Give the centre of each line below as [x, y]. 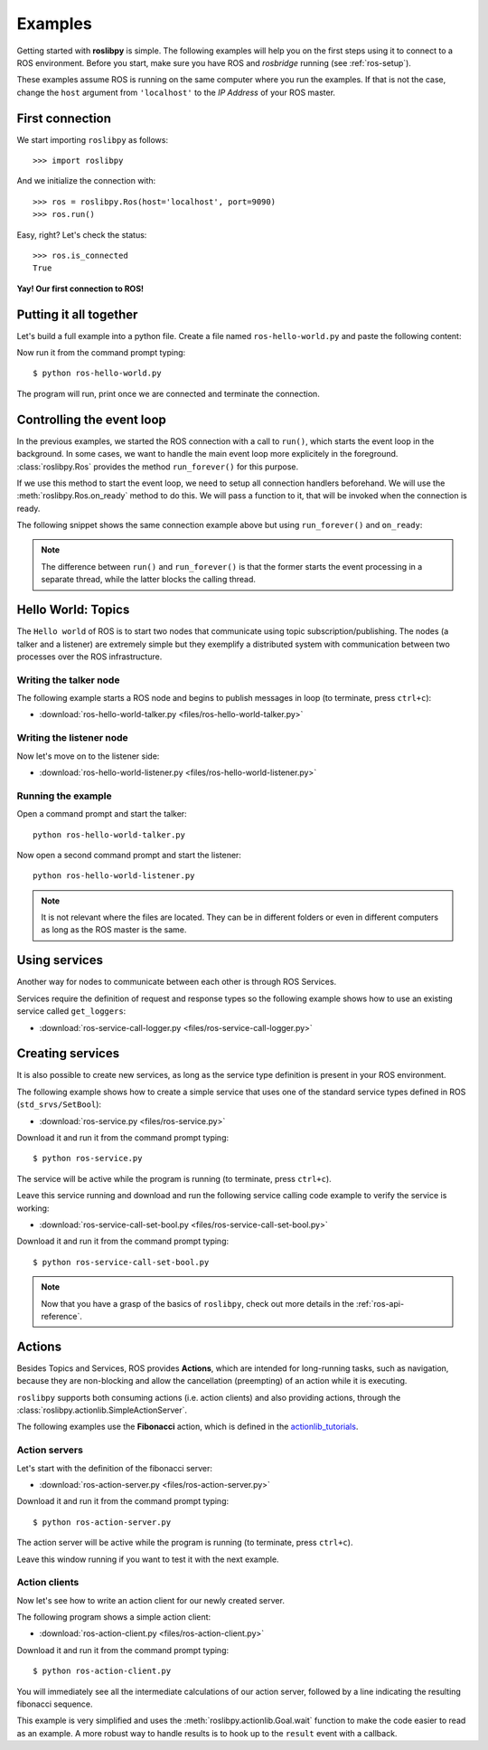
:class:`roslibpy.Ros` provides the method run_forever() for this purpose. [157, 467]
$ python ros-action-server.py [102, 1522]
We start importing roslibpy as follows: [93, 139]
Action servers [50, 1450]
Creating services [68, 1054]
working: [33, 1208]
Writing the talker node [68, 680]
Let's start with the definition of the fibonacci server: [114, 1468]
